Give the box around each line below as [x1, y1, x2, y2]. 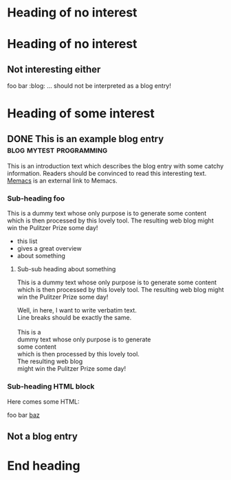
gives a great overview [16, 244, 82, 253]
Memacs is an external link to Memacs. [7, 176, 118, 185]
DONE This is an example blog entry [7, 133, 164, 145]
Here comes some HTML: [7, 397, 80, 406]
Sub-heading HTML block [7, 382, 95, 391]
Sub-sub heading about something [16, 265, 116, 273]
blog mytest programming [7, 144, 108, 155]
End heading [7, 458, 80, 474]
